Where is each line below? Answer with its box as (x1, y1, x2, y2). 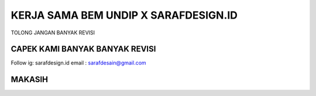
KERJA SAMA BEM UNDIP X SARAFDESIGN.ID (11, 9, 238, 22)
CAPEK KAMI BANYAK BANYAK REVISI (11, 44, 156, 54)
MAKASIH (11, 74, 49, 84)
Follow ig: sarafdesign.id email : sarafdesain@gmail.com (11, 59, 146, 66)
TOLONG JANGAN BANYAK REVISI (11, 29, 95, 36)
